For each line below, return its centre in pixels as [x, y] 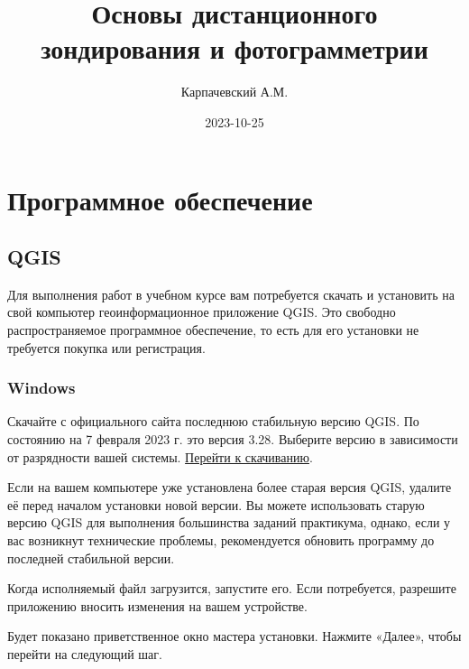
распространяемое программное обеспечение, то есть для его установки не [213, 330]
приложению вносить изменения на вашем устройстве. [157, 605]
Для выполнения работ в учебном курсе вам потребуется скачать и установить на [231, 294]
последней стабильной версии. [91, 557]
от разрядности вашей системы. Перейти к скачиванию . [160, 456]
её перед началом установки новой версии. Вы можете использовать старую [216, 504]
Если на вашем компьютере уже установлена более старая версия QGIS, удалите [230, 487]
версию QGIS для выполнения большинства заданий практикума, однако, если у [229, 522]
